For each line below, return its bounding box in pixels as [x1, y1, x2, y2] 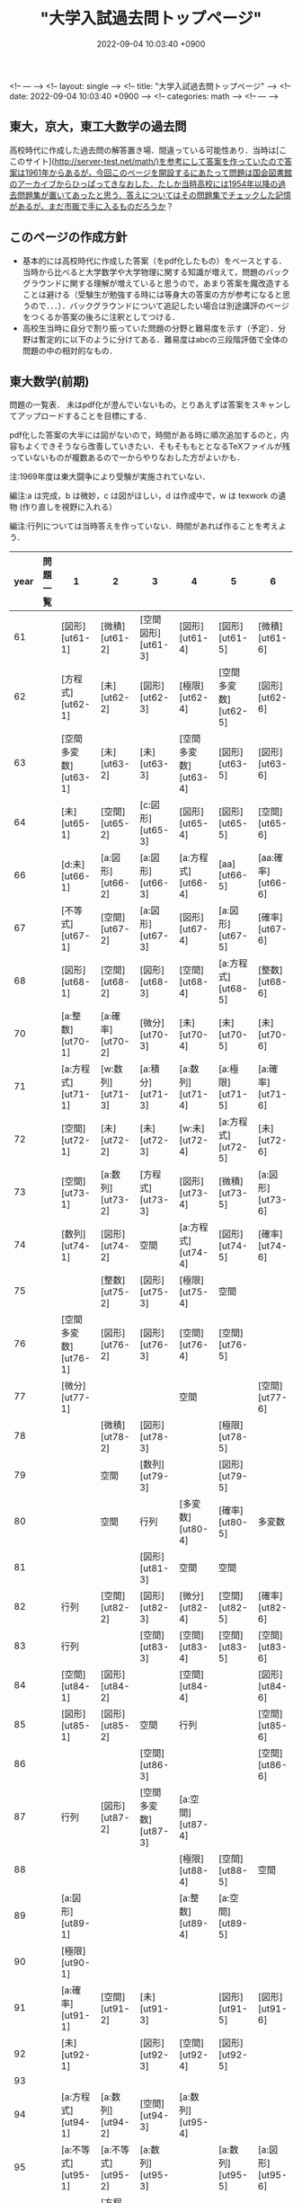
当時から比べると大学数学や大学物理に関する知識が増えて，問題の [22, 266, 267, 277]
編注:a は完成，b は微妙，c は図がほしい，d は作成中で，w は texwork [9, 491, 269, 502]
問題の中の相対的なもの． [22, 345, 118, 356]
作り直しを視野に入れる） [22, 502, 118, 512]
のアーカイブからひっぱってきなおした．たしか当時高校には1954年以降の [9, 178, 279, 189]
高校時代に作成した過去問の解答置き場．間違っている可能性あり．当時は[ [9, 145, 280, 155]
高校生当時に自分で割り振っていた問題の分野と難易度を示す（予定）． [22, 323, 279, 333]
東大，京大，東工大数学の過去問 [9, 119, 187, 135]
